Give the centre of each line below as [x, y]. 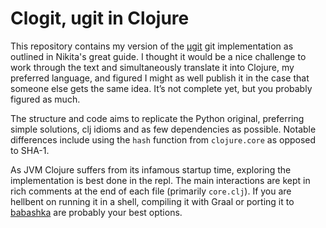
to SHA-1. [30, 150]
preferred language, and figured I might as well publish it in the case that [160, 78]
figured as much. [45, 99]
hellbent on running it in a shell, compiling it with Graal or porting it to [152, 201]
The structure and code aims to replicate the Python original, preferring [157, 118]
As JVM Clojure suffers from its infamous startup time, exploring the [151, 169]
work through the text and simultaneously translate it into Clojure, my [152, 67]
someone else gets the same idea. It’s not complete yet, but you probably [161, 88]
